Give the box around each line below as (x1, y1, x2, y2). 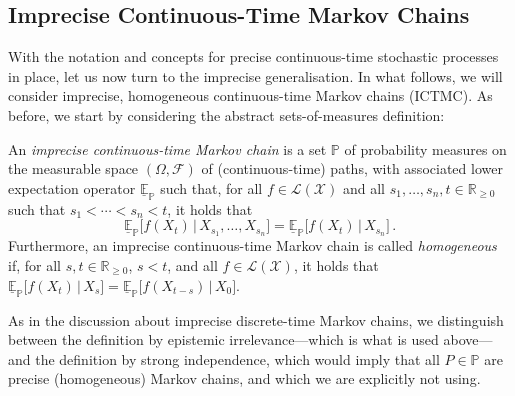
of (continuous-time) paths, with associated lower (201, 158, 503, 179)
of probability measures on (344, 138, 507, 159)
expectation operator (8, 177, 136, 198)
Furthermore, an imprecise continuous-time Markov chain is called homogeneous (8, 235, 497, 256)
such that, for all (160, 177, 263, 198)
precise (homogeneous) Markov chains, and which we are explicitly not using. (8, 368, 481, 389)
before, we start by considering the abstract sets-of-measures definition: (8, 104, 445, 125)
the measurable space (8, 158, 139, 179)
